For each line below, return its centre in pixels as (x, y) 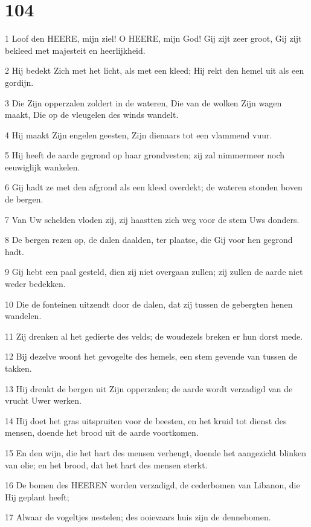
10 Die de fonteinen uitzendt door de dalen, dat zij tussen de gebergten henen (149, 304)
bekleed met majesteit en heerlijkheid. (75, 50)
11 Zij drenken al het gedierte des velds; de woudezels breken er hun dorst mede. (154, 336)
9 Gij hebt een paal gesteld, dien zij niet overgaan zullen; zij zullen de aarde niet (154, 272)
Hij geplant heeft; (37, 496)
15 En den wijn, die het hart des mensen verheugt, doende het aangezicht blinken (155, 452)
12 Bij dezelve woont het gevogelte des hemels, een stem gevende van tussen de (151, 356)
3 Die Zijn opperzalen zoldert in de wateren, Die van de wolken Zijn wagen (143, 102)
